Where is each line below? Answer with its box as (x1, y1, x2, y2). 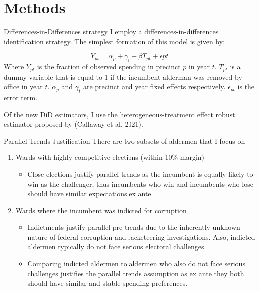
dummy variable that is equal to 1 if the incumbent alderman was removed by (4, 71, 242, 82)
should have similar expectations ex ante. (27, 188, 153, 199)
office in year (4, 81, 43, 92)
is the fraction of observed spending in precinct (37, 61, 181, 72)
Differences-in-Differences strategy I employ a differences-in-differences (4, 26, 219, 37)
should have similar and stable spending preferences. (27, 278, 188, 288)
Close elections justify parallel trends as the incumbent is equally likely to (27, 168, 253, 179)
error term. (4, 92, 38, 102)
